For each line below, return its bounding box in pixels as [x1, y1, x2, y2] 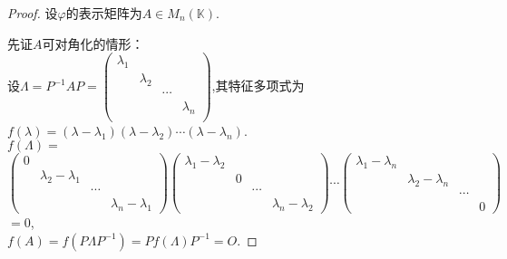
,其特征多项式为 [211, 76, 305, 94]
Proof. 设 [7, 4, 58, 22]
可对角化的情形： [42, 34, 144, 53]
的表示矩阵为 [65, 4, 142, 22]
